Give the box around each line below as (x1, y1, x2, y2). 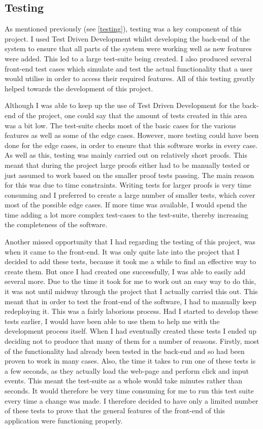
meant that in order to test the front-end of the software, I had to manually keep (5, 296, 256, 306)
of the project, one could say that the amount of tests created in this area (18, 110, 247, 120)
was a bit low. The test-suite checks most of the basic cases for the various (5, 120, 236, 130)
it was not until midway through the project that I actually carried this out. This (5, 286, 258, 297)
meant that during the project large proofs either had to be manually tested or (5, 159, 250, 170)
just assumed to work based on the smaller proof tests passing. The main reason (5, 169, 254, 180)
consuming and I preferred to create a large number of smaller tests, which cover (5, 189, 255, 200)
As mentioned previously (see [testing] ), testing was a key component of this (5, 23, 242, 34)
